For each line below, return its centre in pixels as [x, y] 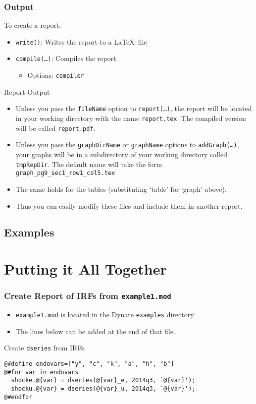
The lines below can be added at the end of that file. [95, 331]
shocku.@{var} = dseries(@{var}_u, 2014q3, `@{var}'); [103, 388]
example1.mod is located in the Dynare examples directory [105, 315]
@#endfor [18, 397]
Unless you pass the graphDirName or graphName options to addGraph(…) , [127, 144]
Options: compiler [56, 75]
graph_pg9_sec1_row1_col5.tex [65, 173]
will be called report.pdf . [55, 128]
